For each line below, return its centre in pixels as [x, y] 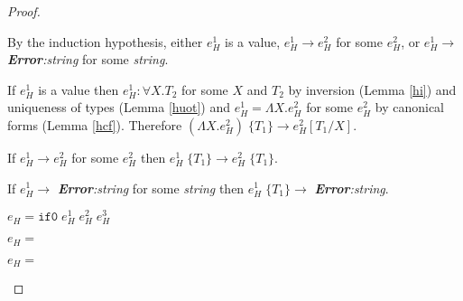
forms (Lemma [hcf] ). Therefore [95, 124]
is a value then [79, 89]
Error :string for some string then [151, 188]
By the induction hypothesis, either [105, 41]
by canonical [409, 107]
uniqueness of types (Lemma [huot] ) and [119, 107]
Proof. [24, 11]
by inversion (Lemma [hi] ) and [372, 89]
